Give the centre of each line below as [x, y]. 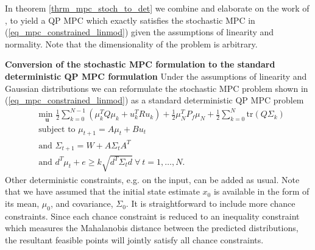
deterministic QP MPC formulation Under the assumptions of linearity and [156, 76]
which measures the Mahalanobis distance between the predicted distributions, [152, 228]
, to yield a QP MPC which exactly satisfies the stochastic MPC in [130, 20]
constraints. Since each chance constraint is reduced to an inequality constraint [152, 216]
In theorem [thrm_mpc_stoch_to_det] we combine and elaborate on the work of [157, 8]
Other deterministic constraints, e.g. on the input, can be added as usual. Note [152, 179]
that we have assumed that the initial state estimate [102, 191]
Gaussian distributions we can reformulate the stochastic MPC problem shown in [157, 88]
